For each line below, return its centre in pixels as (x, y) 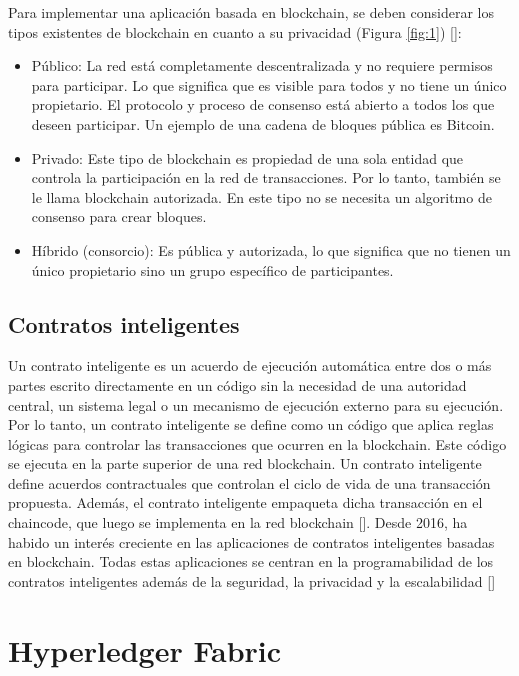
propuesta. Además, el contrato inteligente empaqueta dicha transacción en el (245, 502)
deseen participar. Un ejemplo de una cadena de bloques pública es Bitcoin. (263, 123)
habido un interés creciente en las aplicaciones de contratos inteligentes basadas (251, 541)
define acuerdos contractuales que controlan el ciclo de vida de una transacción (249, 482)
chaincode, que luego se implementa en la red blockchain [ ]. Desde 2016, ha (238, 522)
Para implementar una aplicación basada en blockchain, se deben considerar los (251, 12)
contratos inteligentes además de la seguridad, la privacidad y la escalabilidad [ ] (252, 580)
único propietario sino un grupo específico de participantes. (212, 269)
